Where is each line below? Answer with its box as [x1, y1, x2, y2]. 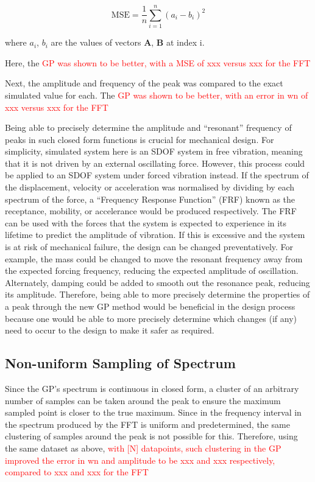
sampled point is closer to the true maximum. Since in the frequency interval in [5, 406, 302, 419]
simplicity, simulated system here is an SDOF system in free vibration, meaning [5, 145, 303, 158]
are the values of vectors [51, 36, 141, 49]
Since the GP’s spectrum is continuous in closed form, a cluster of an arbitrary [5, 382, 299, 394]
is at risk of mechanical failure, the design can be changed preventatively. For [5, 240, 294, 253]
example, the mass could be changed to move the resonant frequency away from [5, 252, 303, 265]
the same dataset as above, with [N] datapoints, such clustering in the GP [5, 441, 281, 454]
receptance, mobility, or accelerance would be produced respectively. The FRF [5, 204, 297, 217]
